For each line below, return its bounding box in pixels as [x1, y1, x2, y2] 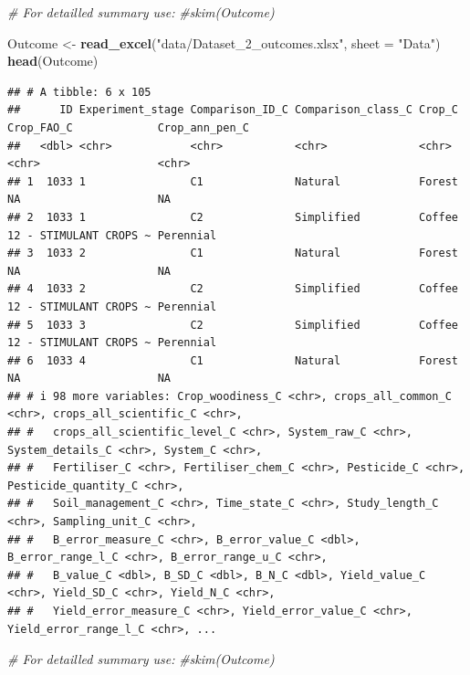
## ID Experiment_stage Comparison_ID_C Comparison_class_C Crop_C [7, 103, 458, 117]
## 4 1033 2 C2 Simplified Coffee [7, 282, 458, 296]
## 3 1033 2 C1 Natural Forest [7, 247, 458, 260]
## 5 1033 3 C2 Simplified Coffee [7, 318, 458, 332]
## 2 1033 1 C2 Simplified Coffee [7, 210, 458, 224]
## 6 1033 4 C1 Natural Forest [7, 353, 458, 367]
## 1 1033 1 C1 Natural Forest [7, 174, 458, 188]
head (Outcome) [7, 51, 99, 70]
